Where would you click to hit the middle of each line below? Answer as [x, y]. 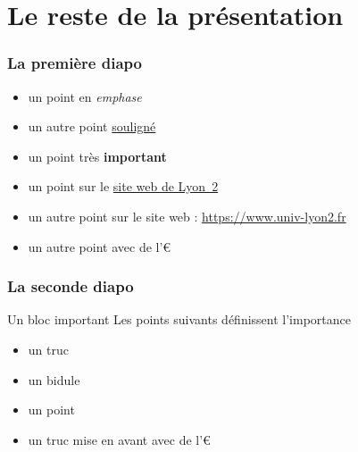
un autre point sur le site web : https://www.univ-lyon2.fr [187, 216]
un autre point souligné [92, 126]
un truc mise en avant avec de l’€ [119, 439]
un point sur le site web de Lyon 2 [123, 186]
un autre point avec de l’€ [100, 246]
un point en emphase [85, 96]
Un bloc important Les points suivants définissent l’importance [179, 319]
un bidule [54, 379]
